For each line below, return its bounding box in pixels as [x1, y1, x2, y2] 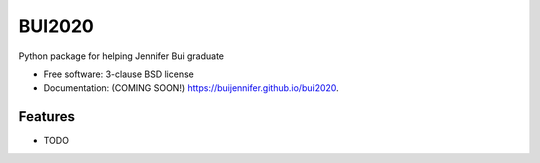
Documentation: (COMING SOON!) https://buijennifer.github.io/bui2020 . [43, 82, 339, 94]
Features [18, 108, 75, 125]
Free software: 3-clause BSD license [43, 68, 194, 80]
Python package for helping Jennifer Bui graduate [18, 50, 225, 62]
